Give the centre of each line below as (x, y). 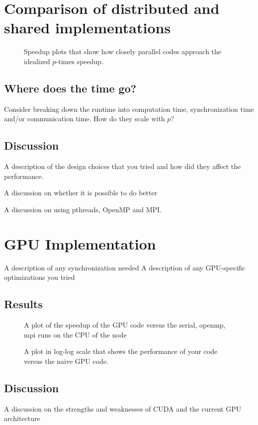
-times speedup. (80, 61)
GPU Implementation (80, 243)
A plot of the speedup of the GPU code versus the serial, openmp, (125, 324)
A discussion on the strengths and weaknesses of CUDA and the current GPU (123, 408)
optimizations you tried (40, 277)
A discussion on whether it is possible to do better (81, 193)
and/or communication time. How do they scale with (85, 119)
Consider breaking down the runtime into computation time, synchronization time (129, 109)
